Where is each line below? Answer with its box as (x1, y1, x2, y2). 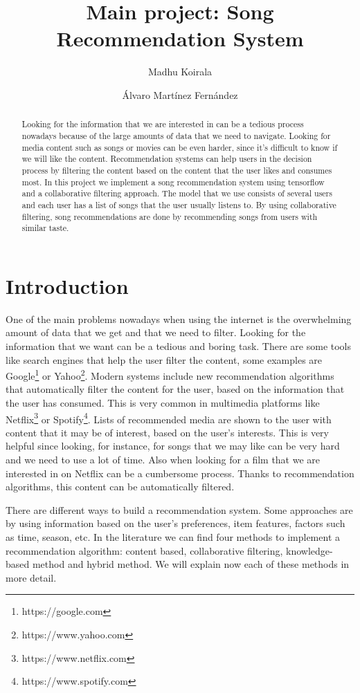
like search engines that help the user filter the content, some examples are (6, 352, 323, 367)
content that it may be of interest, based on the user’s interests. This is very (6, 425, 329, 439)
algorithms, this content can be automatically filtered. (6, 479, 235, 494)
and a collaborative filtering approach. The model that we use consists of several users (21, 187, 332, 199)
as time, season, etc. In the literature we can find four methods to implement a (6, 530, 340, 544)
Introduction (6, 271, 129, 299)
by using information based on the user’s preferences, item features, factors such (6, 516, 345, 530)
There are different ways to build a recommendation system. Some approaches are (6, 502, 353, 517)
